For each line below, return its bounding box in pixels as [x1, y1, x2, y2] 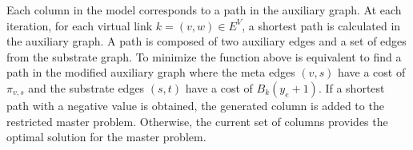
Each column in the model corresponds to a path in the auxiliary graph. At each [6, 2, 402, 18]
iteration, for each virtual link [6, 17, 153, 34]
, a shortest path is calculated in [242, 17, 401, 34]
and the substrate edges [28, 79, 145, 96]
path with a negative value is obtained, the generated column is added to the [6, 97, 384, 113]
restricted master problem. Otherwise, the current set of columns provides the [6, 112, 388, 129]
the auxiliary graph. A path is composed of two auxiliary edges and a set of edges [6, 33, 407, 49]
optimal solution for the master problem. [6, 128, 206, 145]
